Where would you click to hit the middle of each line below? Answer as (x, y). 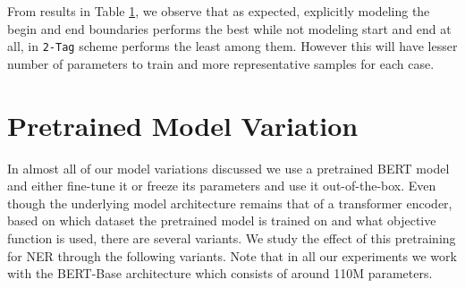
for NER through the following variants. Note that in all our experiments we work (232, 255)
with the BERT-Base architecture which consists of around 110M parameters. (220, 273)
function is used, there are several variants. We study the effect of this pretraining (232, 237)
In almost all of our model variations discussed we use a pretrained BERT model (228, 168)
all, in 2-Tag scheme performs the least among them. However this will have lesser (232, 46)
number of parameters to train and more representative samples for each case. (221, 63)
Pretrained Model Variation (183, 125)
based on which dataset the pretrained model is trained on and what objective (222, 220)
